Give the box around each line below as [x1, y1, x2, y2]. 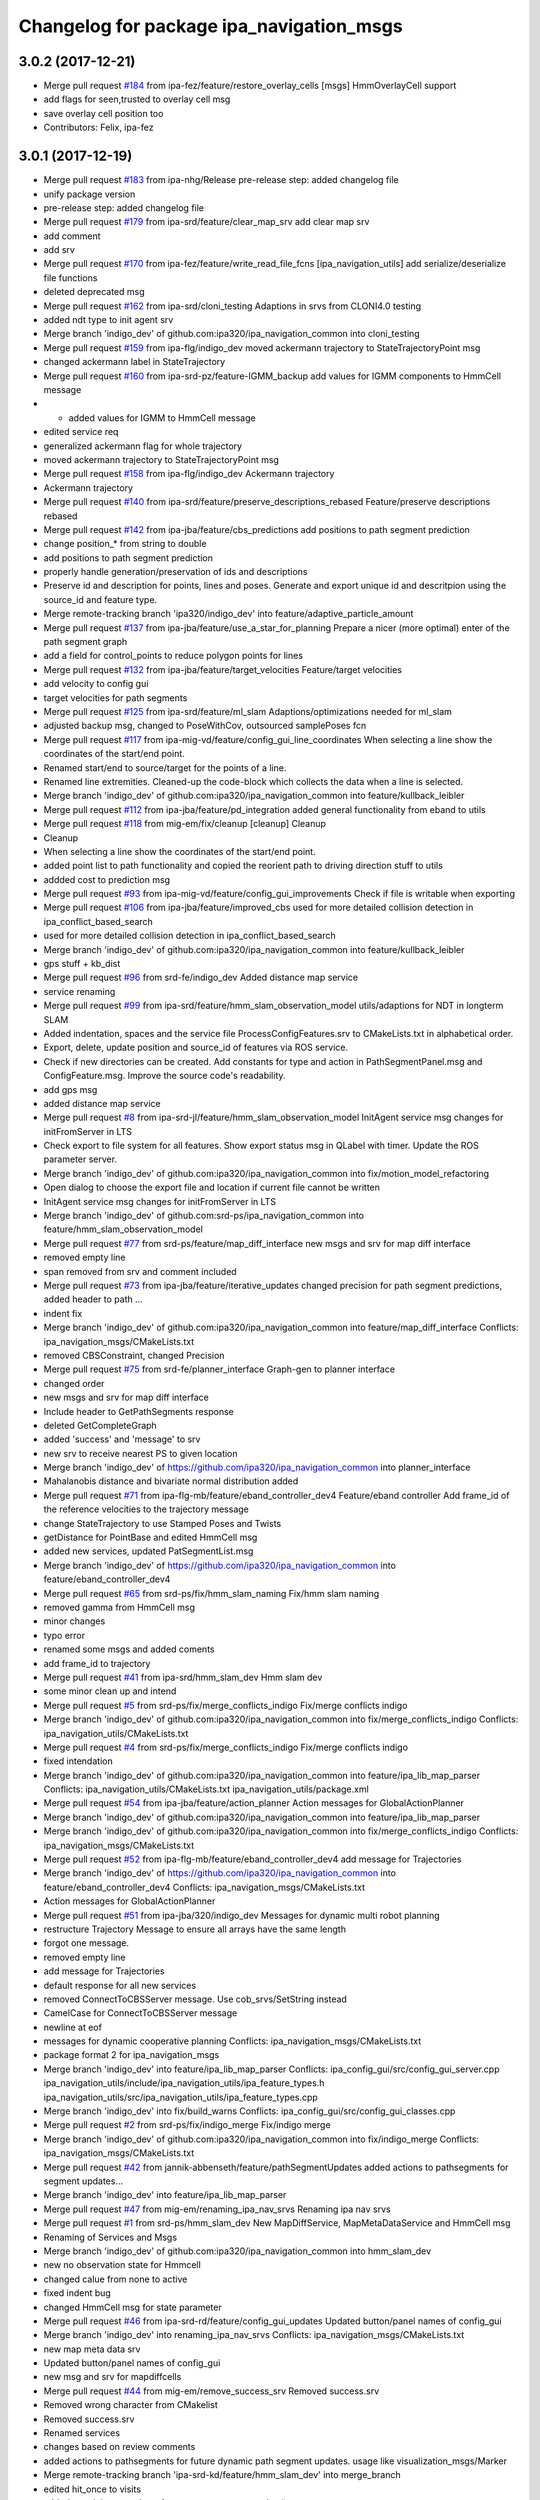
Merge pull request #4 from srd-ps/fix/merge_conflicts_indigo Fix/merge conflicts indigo [43, 1741, 409, 1753]
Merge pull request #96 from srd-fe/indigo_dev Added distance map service [43, 971, 359, 984]
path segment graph [43, 636, 128, 648]
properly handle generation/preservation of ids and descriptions [43, 566, 308, 578]
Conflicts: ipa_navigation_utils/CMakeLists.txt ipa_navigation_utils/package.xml [43, 1783, 369, 1795]
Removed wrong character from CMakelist [43, 2399, 219, 2411]
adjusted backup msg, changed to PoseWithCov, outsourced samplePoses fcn [43, 720, 367, 732]
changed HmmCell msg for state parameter [43, 2301, 222, 2313]
